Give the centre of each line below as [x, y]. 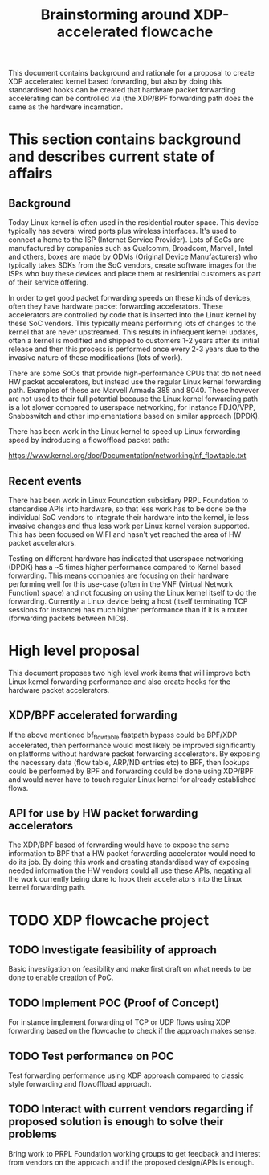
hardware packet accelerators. [59, 690]
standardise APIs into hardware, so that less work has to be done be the [127, 509]
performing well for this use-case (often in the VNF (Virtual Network [120, 584]
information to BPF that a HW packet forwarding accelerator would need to [132, 854]
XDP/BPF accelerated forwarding [93, 716]
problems [33, 1134]
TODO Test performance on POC [91, 1056]
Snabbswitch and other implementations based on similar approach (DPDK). [134, 416]
